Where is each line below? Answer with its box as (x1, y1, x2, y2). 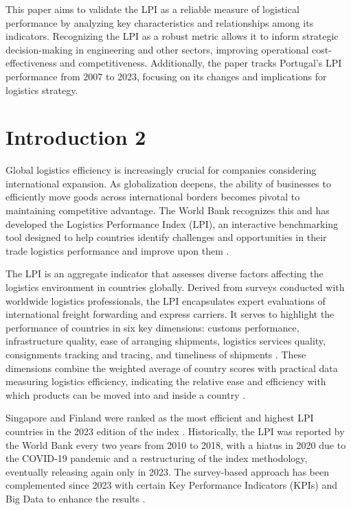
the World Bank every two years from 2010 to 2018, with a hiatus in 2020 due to (5, 437, 346, 452)
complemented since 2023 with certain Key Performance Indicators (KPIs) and (5, 478, 337, 492)
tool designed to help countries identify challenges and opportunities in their (5, 230, 327, 244)
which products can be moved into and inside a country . (5, 387, 246, 402)
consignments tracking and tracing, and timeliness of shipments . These (5, 347, 306, 361)
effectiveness (5, 56, 57, 70)
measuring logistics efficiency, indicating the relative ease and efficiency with (5, 374, 326, 389)
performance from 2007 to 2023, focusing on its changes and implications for (5, 69, 327, 83)
